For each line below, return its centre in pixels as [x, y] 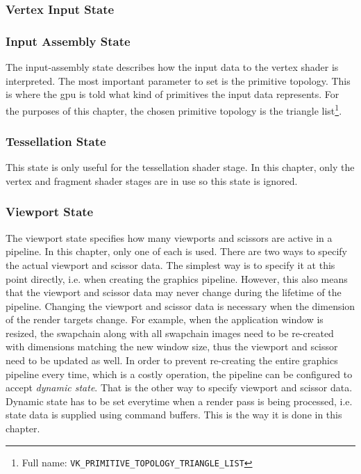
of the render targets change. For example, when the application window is [165, 319]
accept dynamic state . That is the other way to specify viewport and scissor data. [179, 387]
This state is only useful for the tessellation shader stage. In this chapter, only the [180, 167]
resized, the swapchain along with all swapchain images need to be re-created [170, 333]
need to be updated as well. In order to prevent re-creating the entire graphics [172, 360]
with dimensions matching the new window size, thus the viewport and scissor [172, 346]
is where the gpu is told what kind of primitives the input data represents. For [173, 94]
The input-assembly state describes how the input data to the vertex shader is [172, 67]
